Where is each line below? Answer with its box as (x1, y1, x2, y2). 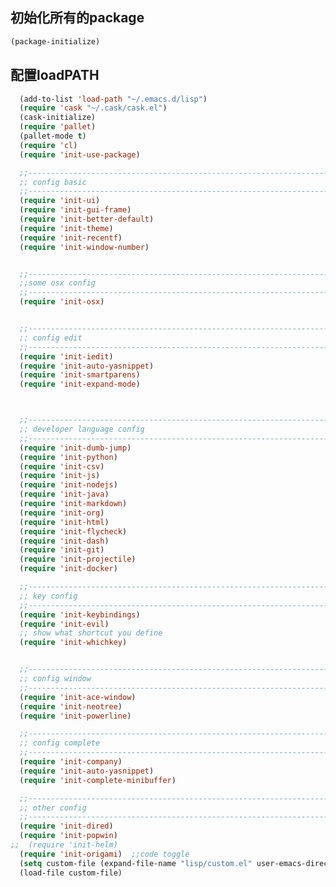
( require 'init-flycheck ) (19, 526, 128, 537)
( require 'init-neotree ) (19, 701, 123, 712)
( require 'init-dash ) (19, 536, 110, 546)
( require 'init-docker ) (19, 564, 118, 574)
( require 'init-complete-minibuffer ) (19, 775, 177, 785)
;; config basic (19, 177, 87, 187)
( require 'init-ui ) (19, 196, 101, 206)
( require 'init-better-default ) (19, 214, 155, 224)
